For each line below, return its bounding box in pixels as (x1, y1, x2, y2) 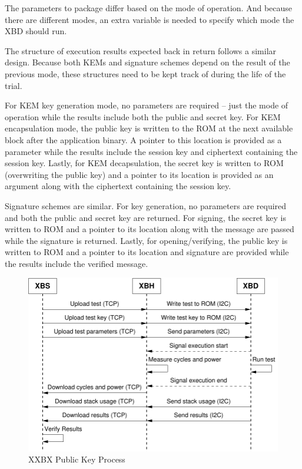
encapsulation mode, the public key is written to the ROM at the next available (5, 122, 293, 134)
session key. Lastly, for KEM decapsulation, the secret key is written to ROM (5, 157, 284, 169)
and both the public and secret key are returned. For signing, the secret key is (5, 211, 286, 223)
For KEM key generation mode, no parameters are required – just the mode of (5, 99, 288, 111)
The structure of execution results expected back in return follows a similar (5, 44, 277, 57)
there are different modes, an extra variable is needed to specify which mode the (5, 13, 294, 25)
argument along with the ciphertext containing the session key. (5, 180, 231, 192)
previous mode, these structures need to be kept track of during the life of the (5, 67, 286, 80)
